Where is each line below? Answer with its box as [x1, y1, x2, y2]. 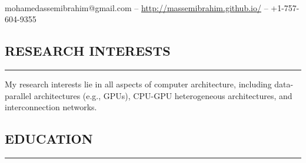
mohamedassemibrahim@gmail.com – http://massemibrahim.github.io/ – [5, 1, 268, 13]
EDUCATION [5, 130, 93, 148]
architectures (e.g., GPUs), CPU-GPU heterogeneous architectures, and [34, 89, 292, 101]
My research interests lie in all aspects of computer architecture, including [5, 77, 272, 90]
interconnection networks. [5, 101, 97, 113]
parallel [5, 89, 32, 101]
